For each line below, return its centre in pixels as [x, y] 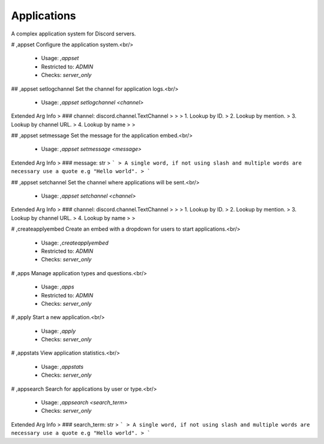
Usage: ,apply [58, 331]
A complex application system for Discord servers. [73, 34]
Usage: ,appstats [62, 366]
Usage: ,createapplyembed [75, 243]
